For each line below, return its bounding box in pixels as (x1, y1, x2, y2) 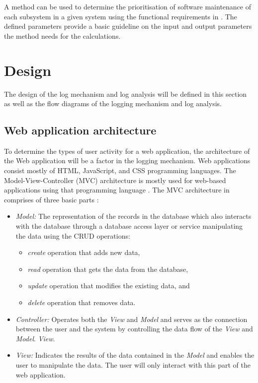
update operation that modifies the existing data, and (27, 280, 190, 291)
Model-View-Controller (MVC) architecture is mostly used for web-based (4, 175, 226, 185)
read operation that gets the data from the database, (27, 263, 188, 274)
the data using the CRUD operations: (15, 230, 130, 241)
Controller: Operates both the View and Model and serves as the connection (15, 314, 248, 324)
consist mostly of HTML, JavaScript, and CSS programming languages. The (4, 165, 236, 176)
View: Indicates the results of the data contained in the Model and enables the (15, 350, 255, 360)
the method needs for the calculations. (4, 30, 121, 41)
